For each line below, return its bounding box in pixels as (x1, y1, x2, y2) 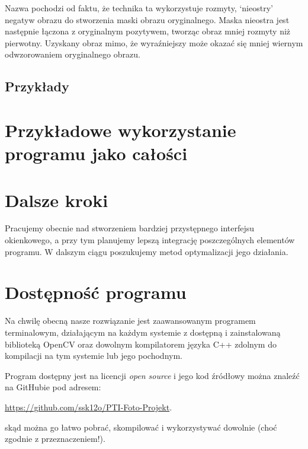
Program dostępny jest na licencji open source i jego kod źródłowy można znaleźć (5, 369, 300, 381)
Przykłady (5, 77, 69, 95)
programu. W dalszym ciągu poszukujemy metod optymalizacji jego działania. (5, 245, 288, 257)
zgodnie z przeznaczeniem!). (5, 432, 105, 445)
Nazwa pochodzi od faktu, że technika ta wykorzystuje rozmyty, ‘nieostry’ (5, 2, 273, 14)
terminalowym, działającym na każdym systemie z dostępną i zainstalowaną (5, 326, 281, 338)
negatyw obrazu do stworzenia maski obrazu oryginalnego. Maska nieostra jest (5, 13, 290, 26)
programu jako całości (5, 141, 188, 165)
